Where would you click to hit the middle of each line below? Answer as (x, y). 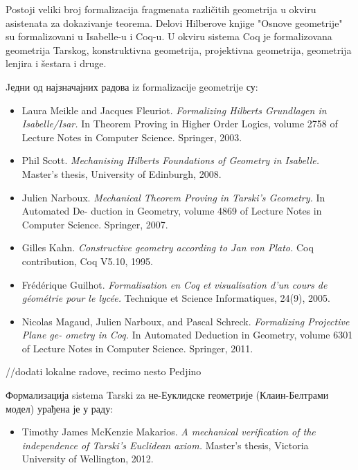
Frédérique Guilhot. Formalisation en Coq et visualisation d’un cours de (174, 284)
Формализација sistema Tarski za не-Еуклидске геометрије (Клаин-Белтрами (167, 395)
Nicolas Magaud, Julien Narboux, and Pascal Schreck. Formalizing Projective (186, 321)
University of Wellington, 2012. (88, 459)
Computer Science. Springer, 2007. (95, 224)
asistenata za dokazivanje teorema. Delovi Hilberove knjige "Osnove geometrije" (174, 22)
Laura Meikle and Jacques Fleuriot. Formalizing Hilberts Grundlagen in (174, 110)
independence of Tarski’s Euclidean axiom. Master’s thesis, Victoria (165, 445)
